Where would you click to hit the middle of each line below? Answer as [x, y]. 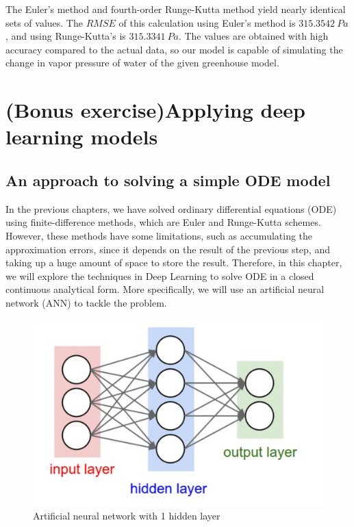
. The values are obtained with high [253, 36]
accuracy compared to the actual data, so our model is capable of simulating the [174, 49]
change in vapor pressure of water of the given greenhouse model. [142, 63]
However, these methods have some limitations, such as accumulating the [159, 235]
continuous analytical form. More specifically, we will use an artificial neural [165, 289]
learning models [82, 137]
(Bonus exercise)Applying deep [155, 110]
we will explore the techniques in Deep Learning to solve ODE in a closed [160, 275]
